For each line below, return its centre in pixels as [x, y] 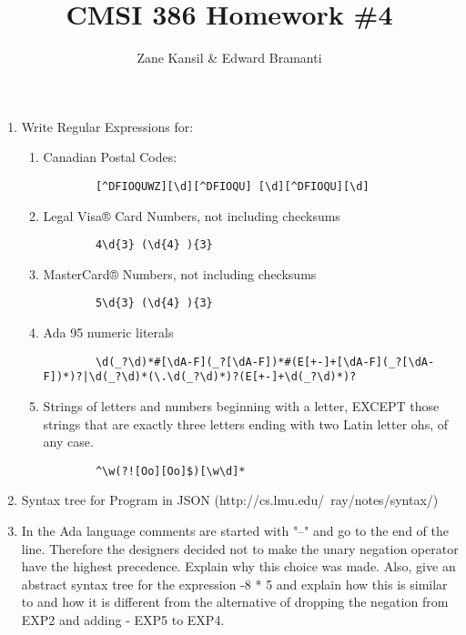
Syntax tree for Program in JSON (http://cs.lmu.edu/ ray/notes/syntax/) [230, 500]
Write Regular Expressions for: [107, 126]
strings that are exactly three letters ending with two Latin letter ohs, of [245, 423]
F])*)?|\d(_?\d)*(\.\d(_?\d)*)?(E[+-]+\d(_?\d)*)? [200, 377]
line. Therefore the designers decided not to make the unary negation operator [240, 548]
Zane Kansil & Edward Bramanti [229, 58]
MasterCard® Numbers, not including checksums [180, 273]
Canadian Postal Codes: [110, 157]
